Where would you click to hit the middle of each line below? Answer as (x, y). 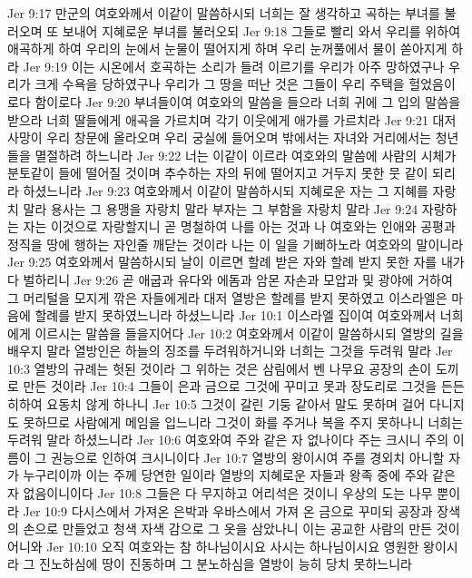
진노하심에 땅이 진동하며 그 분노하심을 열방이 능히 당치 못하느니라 (226, 564)
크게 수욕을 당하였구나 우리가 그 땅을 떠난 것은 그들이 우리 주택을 (220, 84)
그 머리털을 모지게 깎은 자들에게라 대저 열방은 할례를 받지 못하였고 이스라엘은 (227, 297)
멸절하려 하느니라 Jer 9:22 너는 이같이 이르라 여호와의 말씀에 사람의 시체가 (246, 155)
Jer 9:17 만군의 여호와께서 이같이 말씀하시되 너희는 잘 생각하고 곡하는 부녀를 (224, 13)
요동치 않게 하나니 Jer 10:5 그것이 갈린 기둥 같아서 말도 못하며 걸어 (236, 404)
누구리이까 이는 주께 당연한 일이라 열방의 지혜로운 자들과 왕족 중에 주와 (226, 475)
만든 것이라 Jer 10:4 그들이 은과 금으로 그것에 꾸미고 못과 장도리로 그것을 (230, 386)
